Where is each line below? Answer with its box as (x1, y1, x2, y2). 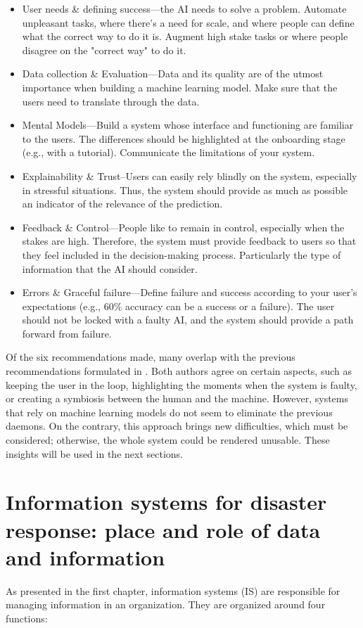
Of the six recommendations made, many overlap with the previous (6, 350, 295, 364)
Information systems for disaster (6, 487, 327, 516)
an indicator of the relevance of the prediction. (22, 196, 223, 211)
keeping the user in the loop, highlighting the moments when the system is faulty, (6, 377, 357, 392)
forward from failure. (22, 326, 112, 340)
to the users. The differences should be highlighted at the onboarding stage (22, 131, 345, 146)
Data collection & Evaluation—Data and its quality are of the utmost (22, 66, 324, 81)
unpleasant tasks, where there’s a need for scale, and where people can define (22, 15, 355, 30)
